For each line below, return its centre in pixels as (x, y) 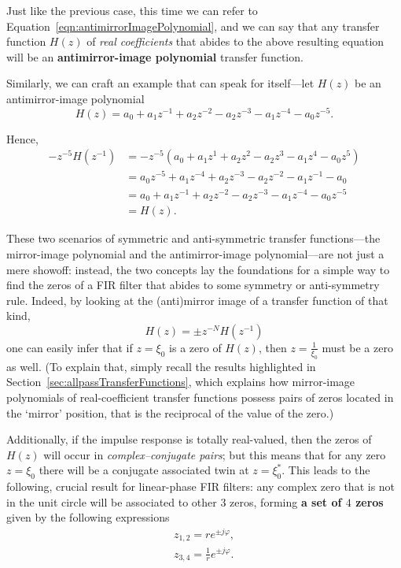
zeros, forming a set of (286, 501)
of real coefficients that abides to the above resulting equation (235, 41)
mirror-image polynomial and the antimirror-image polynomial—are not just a (195, 254)
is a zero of (195, 347)
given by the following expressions (88, 517)
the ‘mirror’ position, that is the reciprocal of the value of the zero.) (170, 412)
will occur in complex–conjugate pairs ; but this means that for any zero (215, 454)
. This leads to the (326, 470)
